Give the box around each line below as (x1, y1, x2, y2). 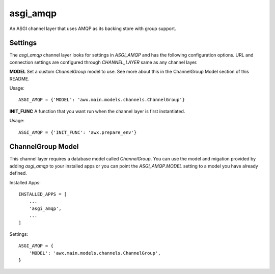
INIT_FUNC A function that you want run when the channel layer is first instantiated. (9, 108, 185, 114)
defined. (9, 170, 28, 176)
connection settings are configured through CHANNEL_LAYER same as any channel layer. (9, 59, 198, 65)
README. (9, 75, 30, 81)
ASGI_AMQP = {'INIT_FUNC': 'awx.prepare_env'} (18, 129, 137, 135)
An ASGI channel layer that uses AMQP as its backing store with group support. (9, 25, 177, 32)
